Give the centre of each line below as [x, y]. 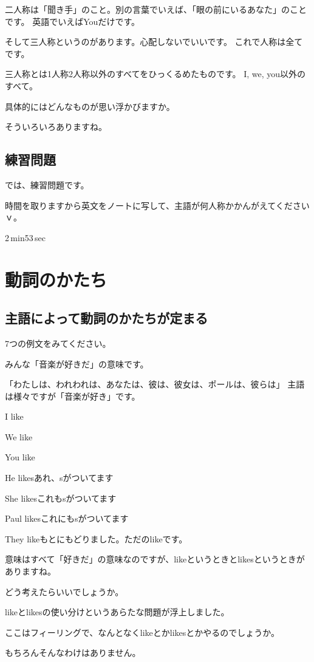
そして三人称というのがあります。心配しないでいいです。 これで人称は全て [154, 42]
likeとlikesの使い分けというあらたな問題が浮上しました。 [117, 612]
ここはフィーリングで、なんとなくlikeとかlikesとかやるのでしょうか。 [142, 632]
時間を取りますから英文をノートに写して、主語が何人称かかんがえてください [157, 205]
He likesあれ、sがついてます [59, 478]
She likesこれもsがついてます [61, 498]
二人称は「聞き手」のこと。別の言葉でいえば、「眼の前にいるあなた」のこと [156, 9]
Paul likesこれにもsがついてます [67, 518]
